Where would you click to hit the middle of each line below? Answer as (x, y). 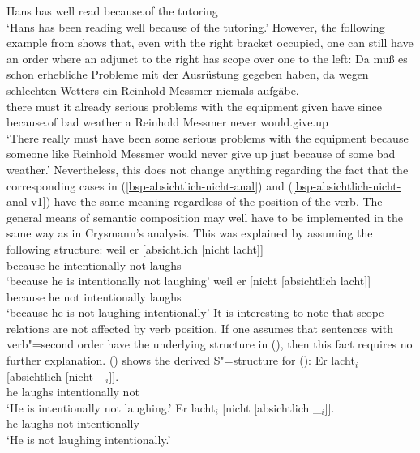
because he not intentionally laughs (94, 296)
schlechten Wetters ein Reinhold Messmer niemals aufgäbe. (153, 90)
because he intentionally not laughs (94, 265)
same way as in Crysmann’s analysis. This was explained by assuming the (190, 233)
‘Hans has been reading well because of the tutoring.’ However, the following (196, 26)
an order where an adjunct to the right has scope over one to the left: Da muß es (207, 58)
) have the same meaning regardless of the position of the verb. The (214, 201)
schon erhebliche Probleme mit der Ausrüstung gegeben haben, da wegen (188, 74)
